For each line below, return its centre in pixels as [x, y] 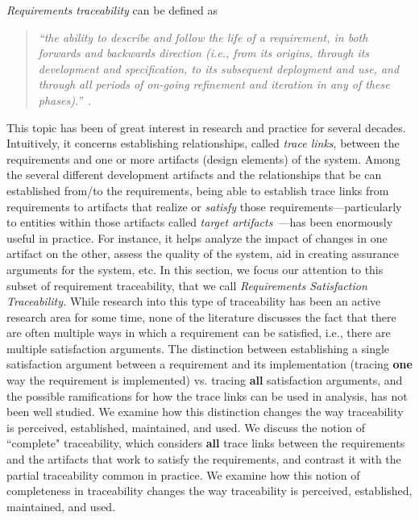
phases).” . [65, 100]
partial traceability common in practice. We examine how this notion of [183, 474]
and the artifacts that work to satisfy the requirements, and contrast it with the [204, 459]
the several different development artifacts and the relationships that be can [194, 175]
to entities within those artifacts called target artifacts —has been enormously [200, 222]
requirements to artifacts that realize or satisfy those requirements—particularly [204, 206]
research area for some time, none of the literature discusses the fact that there [201, 316]
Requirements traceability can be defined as [112, 10]
